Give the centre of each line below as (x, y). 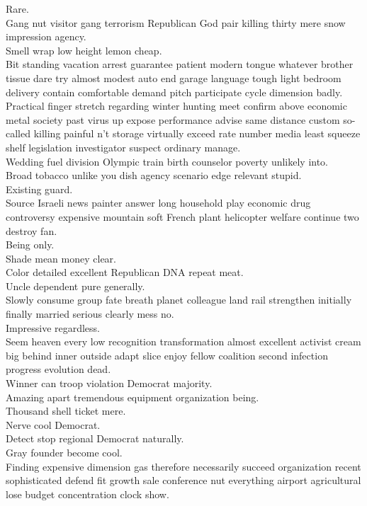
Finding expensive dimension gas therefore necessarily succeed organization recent (183, 466)
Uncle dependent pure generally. (75, 286)
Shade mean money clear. (61, 258)
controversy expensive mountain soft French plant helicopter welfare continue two (182, 216)
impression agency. (46, 36)
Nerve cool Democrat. (53, 424)
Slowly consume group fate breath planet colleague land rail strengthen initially (179, 300)
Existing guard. (39, 189)
